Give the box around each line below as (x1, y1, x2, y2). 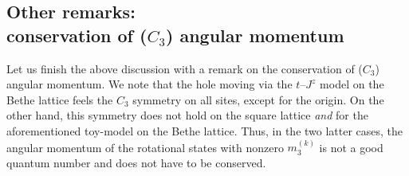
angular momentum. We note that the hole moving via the (6, 76, 293, 92)
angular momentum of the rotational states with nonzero (6, 139, 284, 155)
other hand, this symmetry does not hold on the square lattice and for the (6, 107, 368, 123)
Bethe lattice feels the (6, 91, 113, 108)
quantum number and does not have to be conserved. (6, 154, 266, 170)
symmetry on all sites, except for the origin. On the (132, 91, 384, 108)
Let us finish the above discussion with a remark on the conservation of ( (6, 60, 363, 76)
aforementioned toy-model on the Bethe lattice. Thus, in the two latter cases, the (6, 122, 403, 139)
